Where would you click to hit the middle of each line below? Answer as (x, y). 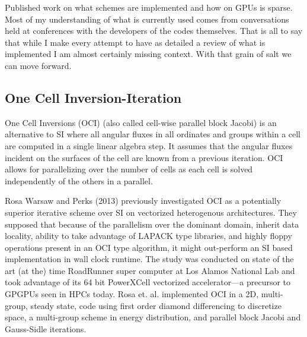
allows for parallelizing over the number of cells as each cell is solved (129, 169)
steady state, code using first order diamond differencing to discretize (156, 305)
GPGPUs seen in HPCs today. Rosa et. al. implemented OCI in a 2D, (132, 294)
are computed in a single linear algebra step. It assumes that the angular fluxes (149, 145)
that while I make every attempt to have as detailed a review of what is (135, 42)
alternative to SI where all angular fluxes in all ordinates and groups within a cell (153, 134)
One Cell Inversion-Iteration (93, 97)
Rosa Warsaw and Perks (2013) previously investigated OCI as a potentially (143, 201)
